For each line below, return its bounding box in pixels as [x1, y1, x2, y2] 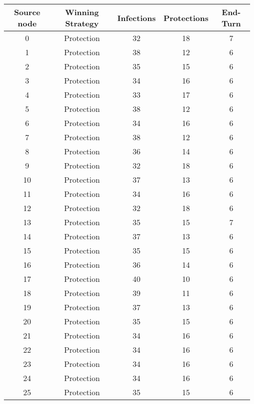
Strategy [65, 18, 99, 29]
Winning [65, 6, 99, 18]
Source [14, 6, 41, 18]
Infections [117, 12, 156, 23]
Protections [163, 12, 209, 23]
